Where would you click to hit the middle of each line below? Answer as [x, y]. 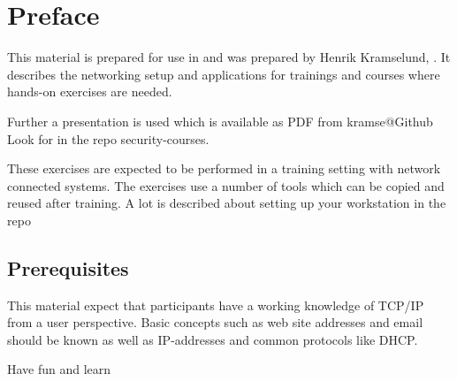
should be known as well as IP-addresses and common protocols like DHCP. [213, 339]
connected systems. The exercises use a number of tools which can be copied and [226, 185]
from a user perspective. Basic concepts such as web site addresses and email [215, 322]
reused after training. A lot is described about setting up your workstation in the [227, 203]
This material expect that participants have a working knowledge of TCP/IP [216, 305]
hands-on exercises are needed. [90, 91]
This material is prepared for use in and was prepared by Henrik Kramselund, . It [229, 57]
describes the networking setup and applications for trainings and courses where [224, 74]
